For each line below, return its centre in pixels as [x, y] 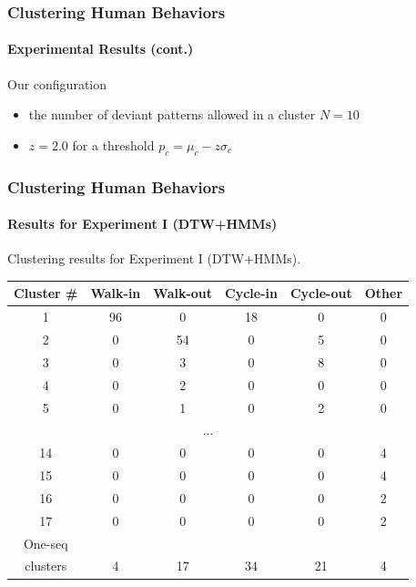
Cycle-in [251, 293]
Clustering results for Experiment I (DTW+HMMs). [154, 258]
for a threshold [113, 144]
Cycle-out [321, 293]
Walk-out [183, 293]
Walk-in [116, 293]
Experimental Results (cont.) [101, 49]
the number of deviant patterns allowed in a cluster [172, 114]
